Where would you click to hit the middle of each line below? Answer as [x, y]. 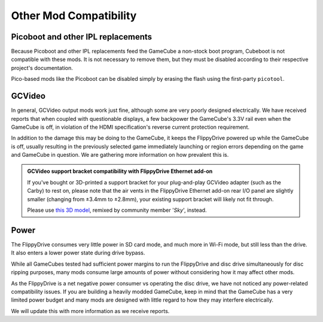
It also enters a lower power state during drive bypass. [78, 253]
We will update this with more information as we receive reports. [90, 311]
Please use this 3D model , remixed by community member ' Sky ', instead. [117, 210]
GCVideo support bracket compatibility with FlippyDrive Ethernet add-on [120, 171]
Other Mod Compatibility [74, 16]
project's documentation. [42, 68]
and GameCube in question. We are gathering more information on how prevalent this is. [120, 155]
